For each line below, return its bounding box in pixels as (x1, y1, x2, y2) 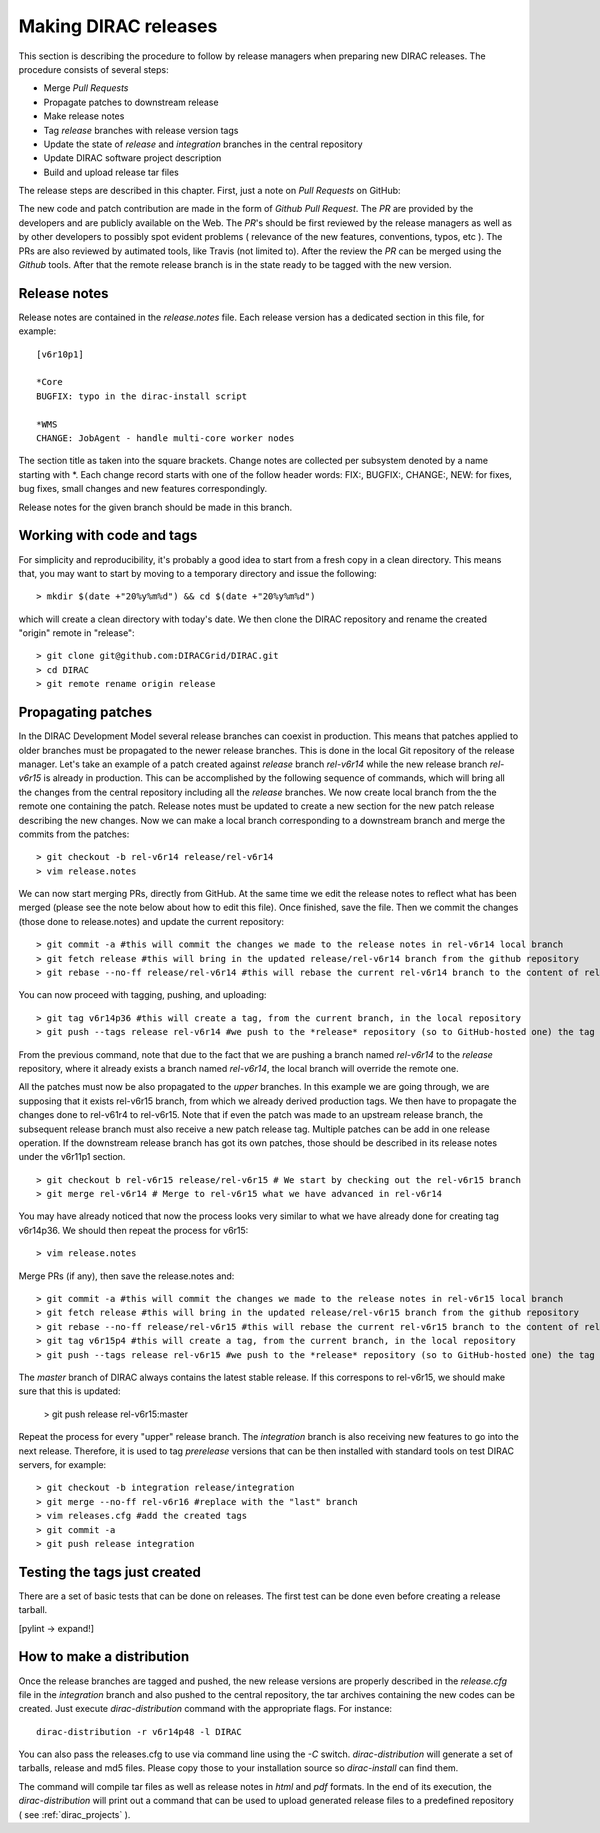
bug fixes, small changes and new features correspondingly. (18, 483, 268, 495)
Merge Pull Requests (43, 82, 129, 94)
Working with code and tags (18, 527, 198, 544)
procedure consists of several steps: (18, 63, 169, 75)
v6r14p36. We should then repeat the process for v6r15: (18, 1224, 249, 1236)
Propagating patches (18, 704, 153, 721)
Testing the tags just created (18, 1563, 202, 1580)
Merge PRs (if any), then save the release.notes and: (18, 1270, 235, 1282)
